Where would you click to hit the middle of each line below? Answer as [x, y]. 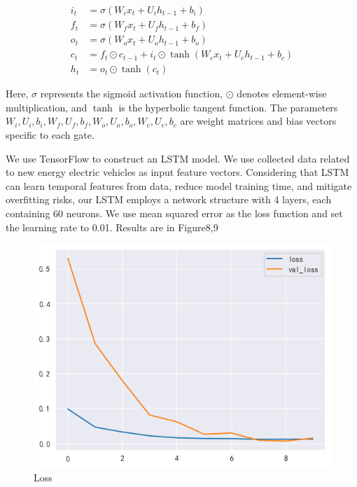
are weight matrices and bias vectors [258, 121]
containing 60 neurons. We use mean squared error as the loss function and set [174, 213]
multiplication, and [47, 107]
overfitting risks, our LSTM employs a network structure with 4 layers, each [169, 199]
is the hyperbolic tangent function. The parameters [228, 107]
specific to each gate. [50, 134]
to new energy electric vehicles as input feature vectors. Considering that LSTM [177, 172]
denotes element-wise [282, 94]
